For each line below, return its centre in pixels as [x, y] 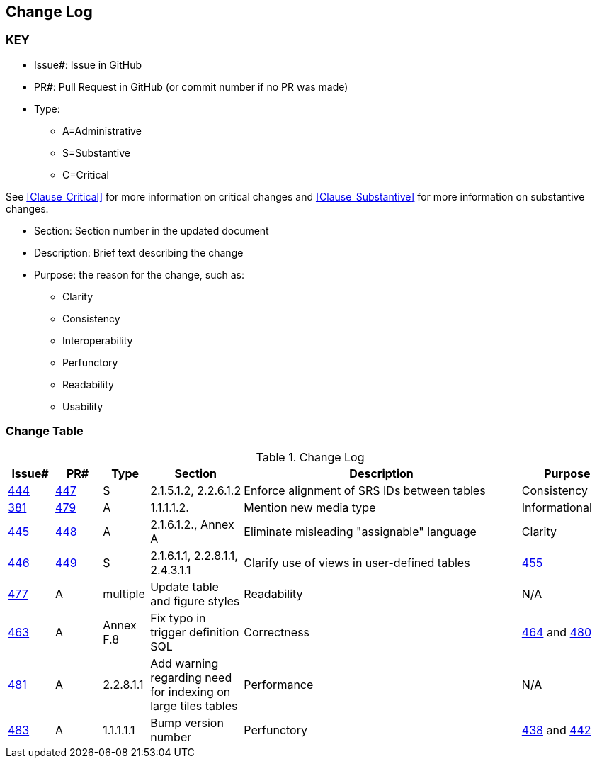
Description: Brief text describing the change [139, 252]
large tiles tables [194, 706]
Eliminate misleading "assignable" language [360, 531]
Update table [184, 586]
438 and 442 [556, 730]
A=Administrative [102, 130]
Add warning [184, 663]
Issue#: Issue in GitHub [88, 64]
